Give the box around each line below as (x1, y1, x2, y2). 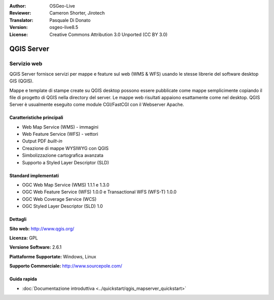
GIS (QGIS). (9, 78, 34, 84)
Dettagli (9, 216, 27, 222)
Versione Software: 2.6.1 (9, 244, 62, 250)
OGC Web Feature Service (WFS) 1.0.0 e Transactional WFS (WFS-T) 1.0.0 (22, 189, 177, 195)
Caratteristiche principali (9, 114, 63, 121)
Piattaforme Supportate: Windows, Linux (9, 253, 96, 259)
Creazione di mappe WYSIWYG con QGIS (22, 145, 109, 151)
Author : (9, 3, 26, 9)
